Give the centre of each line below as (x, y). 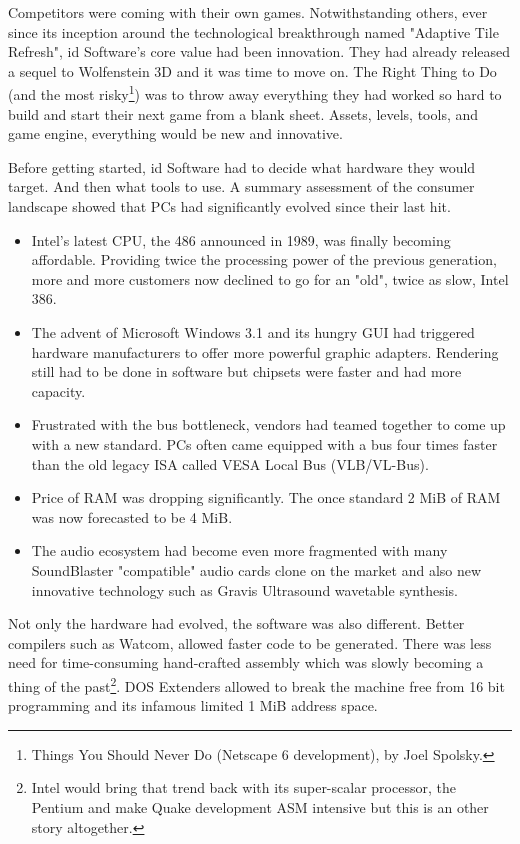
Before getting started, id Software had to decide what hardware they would (242, 166)
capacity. (58, 390)
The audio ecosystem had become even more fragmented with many (239, 550)
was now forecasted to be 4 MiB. (132, 516)
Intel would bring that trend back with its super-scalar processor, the (243, 787)
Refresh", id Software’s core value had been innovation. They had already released (259, 51)
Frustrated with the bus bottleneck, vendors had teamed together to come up (268, 424)
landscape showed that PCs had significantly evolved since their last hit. (229, 206)
